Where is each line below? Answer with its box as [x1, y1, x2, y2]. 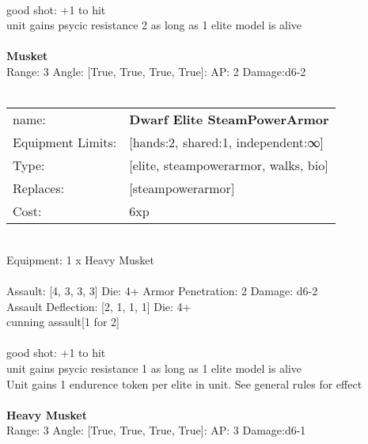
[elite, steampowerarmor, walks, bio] [129, 156, 328, 175]
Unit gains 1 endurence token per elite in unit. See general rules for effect [6, 375, 362, 392]
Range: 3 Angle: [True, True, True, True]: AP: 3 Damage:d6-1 [6, 422, 306, 438]
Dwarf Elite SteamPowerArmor [129, 110, 329, 129]
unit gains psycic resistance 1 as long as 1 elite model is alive [6, 359, 302, 376]
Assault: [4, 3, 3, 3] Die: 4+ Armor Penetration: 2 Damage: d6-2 [6, 282, 318, 298]
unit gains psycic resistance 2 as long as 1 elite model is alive [6, 17, 302, 33]
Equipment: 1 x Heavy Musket [6, 251, 154, 268]
